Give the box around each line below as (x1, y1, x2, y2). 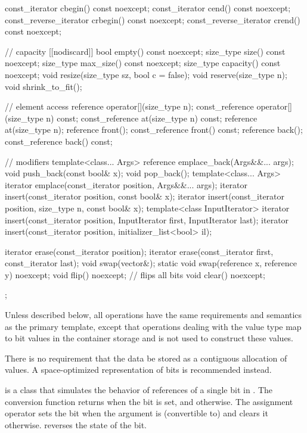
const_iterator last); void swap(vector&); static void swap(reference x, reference (5, 257, 297, 269)
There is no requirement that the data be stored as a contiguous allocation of (5, 351, 287, 364)
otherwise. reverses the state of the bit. (5, 418, 147, 431)
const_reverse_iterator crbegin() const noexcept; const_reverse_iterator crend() (5, 13, 300, 26)
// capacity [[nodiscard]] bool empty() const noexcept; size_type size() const (5, 45, 286, 57)
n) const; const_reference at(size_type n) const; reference (46, 111, 258, 124)
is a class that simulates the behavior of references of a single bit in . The (5, 384, 272, 396)
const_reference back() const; (5, 135, 113, 147)
